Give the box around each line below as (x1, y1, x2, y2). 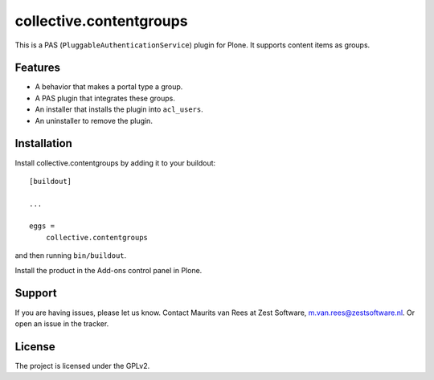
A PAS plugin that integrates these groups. (35, 93, 176, 103)
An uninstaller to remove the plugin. (35, 116, 153, 125)
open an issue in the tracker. (14, 318, 109, 329)
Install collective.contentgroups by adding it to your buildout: (14, 157, 216, 168)
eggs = (29, 222, 55, 231)
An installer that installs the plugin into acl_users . (35, 104, 204, 114)
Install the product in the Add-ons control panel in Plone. (14, 265, 203, 275)
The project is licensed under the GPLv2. (14, 361, 150, 370)
